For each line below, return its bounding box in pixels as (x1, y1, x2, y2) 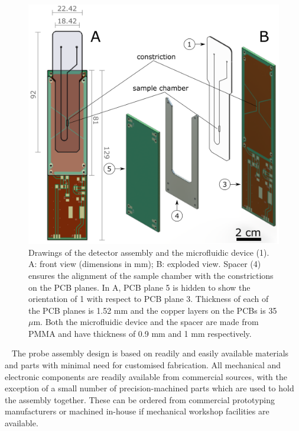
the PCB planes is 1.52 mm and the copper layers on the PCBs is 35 (28, 304, 277, 316)
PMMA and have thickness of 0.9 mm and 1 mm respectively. (28, 327, 252, 339)
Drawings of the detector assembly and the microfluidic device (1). (28, 246, 269, 258)
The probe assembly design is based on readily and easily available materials (11, 347, 289, 359)
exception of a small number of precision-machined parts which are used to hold (5, 382, 294, 394)
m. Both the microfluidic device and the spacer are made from (33, 316, 259, 328)
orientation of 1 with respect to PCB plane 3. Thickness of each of (28, 292, 269, 305)
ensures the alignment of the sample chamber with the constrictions (28, 269, 274, 281)
